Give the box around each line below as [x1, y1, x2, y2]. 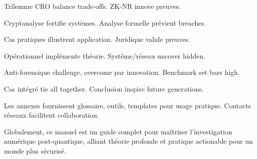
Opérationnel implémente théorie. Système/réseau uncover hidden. [4, 50, 206, 61]
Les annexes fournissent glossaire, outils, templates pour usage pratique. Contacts [4, 100, 251, 110]
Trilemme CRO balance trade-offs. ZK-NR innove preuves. [4, 1, 181, 11]
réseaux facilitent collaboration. [4, 110, 99, 120]
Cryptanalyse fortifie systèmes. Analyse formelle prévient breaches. [4, 17, 206, 28]
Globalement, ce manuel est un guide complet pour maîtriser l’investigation [4, 126, 232, 136]
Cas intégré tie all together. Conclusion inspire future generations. [4, 83, 204, 94]
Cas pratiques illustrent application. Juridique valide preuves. [4, 34, 190, 44]
